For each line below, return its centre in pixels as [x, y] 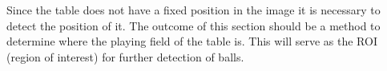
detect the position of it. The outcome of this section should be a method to [193, 25]
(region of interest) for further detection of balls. [125, 56]
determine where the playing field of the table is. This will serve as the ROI [192, 41]
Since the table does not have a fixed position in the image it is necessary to [193, 10]
